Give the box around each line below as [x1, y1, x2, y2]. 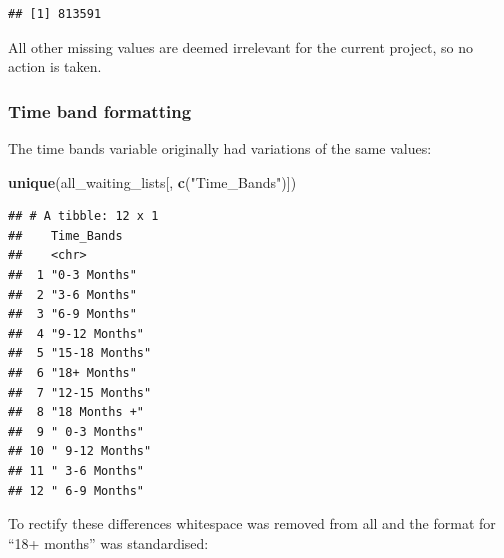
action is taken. [8, 56, 102, 77]
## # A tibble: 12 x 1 [8, 209, 159, 224]
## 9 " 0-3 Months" [8, 424, 145, 439]
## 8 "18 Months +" [8, 405, 145, 420]
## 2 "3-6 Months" [8, 287, 137, 302]
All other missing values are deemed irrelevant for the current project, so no [8, 36, 473, 57]
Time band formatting [8, 98, 192, 123]
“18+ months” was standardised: [8, 532, 209, 553]
